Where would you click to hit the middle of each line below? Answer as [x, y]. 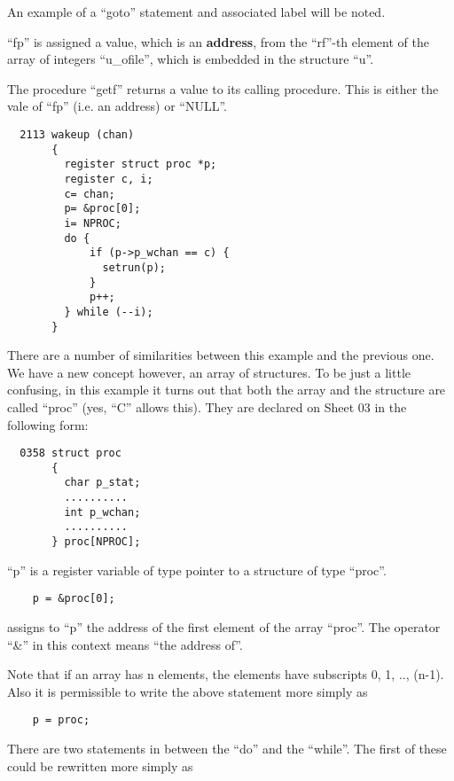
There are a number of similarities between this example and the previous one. [221, 355]
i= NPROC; [93, 223]
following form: [48, 424]
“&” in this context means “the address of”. [125, 644]
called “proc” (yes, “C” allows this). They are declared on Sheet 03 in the [207, 406]
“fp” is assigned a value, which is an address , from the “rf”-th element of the [218, 41]
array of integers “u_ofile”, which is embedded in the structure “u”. [191, 59]
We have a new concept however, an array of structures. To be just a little [209, 372]
